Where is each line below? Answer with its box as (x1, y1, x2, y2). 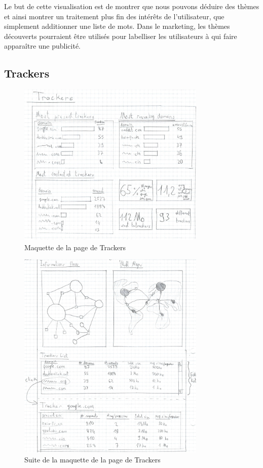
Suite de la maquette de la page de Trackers (24, 454, 161, 464)
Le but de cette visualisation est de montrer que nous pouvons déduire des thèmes (4, 1, 259, 11)
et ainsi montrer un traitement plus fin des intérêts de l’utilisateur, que (4, 11, 224, 21)
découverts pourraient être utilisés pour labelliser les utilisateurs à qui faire (4, 30, 237, 41)
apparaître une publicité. (4, 41, 81, 51)
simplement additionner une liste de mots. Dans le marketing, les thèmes (4, 21, 230, 31)
